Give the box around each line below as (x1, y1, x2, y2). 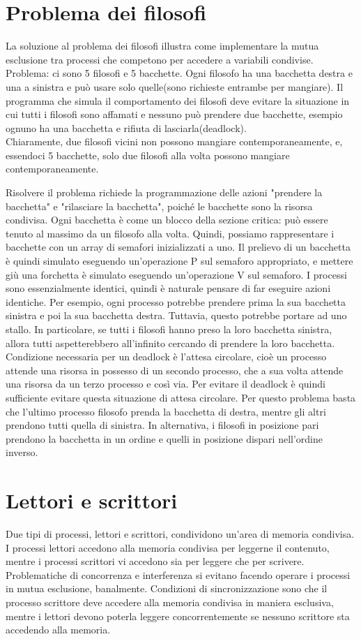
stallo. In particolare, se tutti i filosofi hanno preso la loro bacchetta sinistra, (6, 322, 332, 336)
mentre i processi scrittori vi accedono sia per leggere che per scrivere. (6, 554, 305, 568)
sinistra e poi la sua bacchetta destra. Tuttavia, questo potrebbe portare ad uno (6, 308, 347, 323)
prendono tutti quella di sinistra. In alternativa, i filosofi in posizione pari (6, 418, 319, 432)
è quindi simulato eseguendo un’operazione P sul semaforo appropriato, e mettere (6, 254, 353, 268)
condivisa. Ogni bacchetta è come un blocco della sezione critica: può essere (6, 212, 328, 227)
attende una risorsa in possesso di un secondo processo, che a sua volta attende (6, 362, 344, 377)
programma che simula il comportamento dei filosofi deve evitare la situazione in (6, 93, 350, 108)
